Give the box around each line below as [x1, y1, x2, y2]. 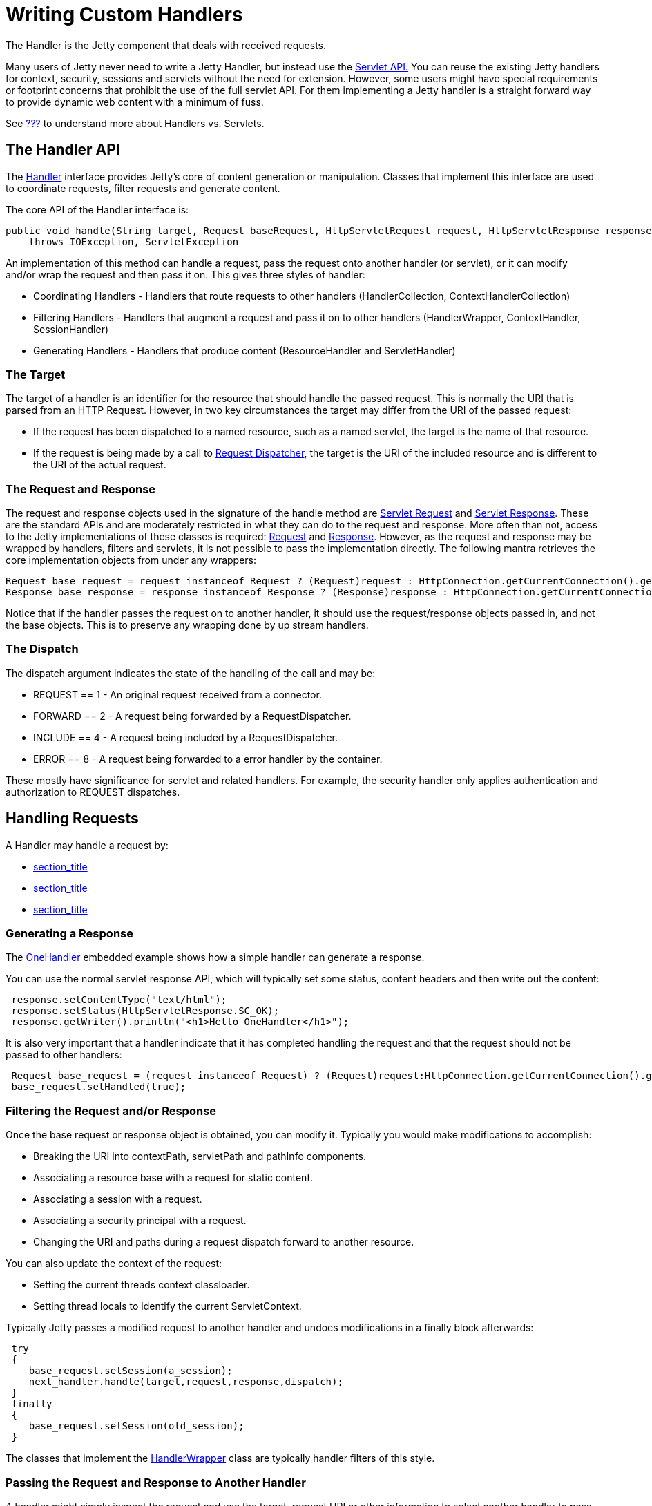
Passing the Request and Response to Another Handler [6, 1475, 306, 1489]
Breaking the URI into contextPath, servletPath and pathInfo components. [33, 1150, 366, 1163]
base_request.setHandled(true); [11, 1081, 186, 1093]
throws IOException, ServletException [28, 236, 239, 247]
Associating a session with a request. [33, 1193, 202, 1205]
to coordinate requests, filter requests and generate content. [6, 182, 280, 194]
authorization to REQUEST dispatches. [6, 785, 180, 798]
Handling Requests [6, 810, 139, 828]
